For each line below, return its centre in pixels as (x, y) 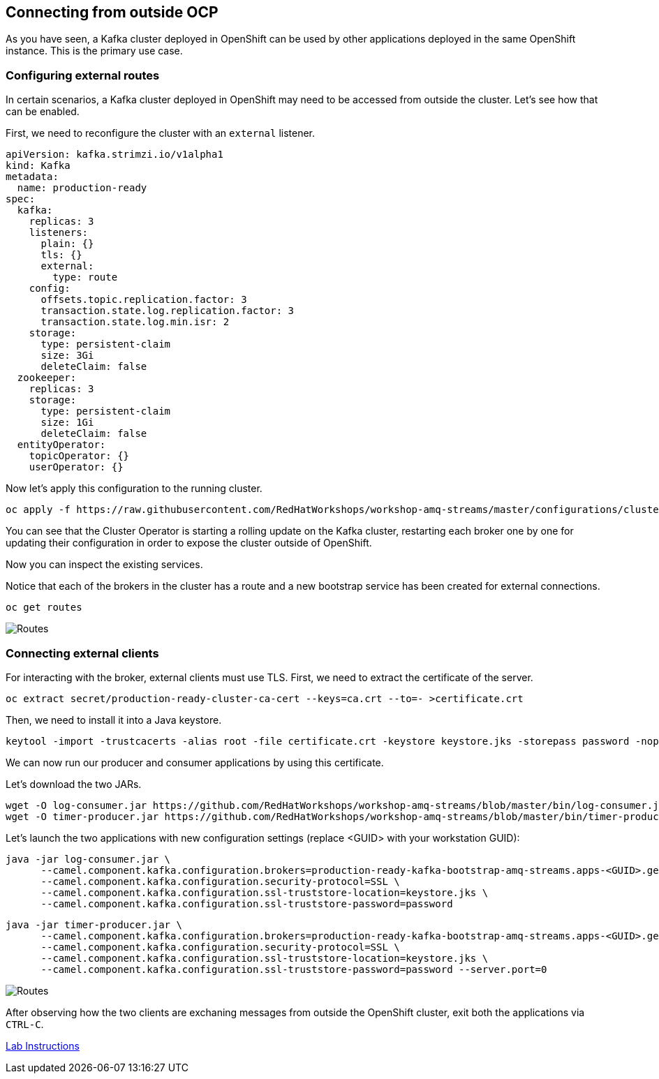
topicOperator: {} (79, 456)
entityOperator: (61, 445)
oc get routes (44, 608)
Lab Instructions (43, 1045)
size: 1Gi (67, 423)
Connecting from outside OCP (112, 12)
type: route (85, 277)
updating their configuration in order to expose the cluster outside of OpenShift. (189, 543)
